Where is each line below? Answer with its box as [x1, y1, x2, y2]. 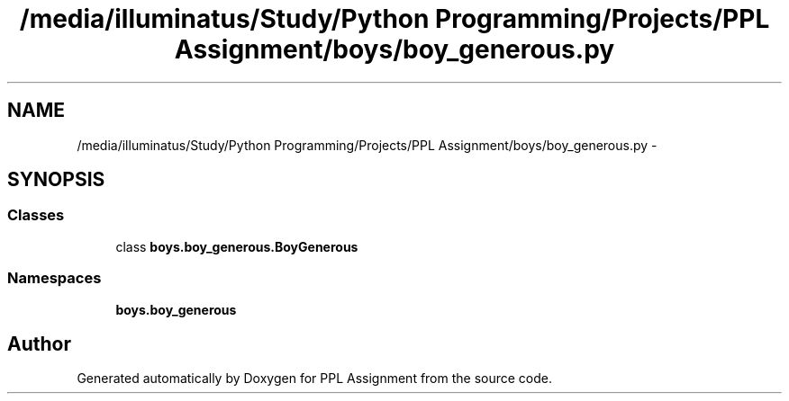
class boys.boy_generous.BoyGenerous [115, 238, 358, 254]
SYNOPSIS [7, 168, 105, 192]
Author [7, 332, 71, 355]
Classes [7, 206, 65, 225]
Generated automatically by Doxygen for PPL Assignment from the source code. [77, 370, 553, 387]
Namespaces [7, 269, 102, 288]
